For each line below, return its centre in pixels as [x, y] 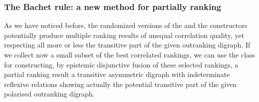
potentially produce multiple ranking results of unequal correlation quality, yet [124, 35]
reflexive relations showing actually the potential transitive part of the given [121, 84]
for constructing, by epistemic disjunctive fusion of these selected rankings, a [121, 64]
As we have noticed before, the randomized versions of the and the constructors [126, 25]
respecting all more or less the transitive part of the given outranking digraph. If [127, 45]
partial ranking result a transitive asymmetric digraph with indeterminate [117, 74]
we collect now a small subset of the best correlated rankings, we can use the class [130, 54]
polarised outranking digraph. [49, 94]
